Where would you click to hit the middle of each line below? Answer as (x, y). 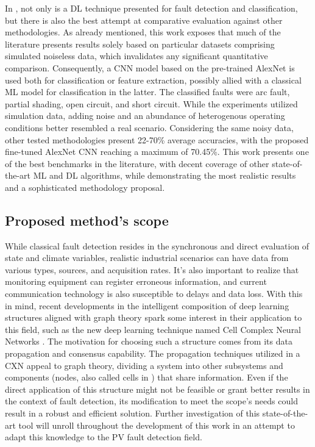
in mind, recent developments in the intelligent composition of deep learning (147, 305)
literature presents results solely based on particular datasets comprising (140, 44)
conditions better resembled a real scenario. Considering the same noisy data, (149, 127)
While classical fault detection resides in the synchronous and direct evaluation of (157, 245)
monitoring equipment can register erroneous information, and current (136, 281)
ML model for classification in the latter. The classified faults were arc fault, (147, 92)
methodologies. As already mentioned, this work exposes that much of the (143, 32)
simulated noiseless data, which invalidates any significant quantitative (136, 56)
